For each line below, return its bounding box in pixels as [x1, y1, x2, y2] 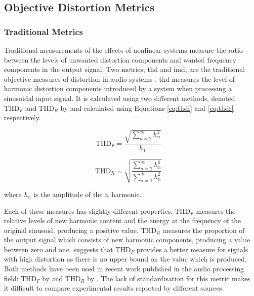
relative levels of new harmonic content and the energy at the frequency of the [4, 215, 241, 226]
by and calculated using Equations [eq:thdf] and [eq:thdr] [60, 102, 234, 113]
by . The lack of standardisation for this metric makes [87, 273, 251, 283]
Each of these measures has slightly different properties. [4, 205, 173, 216]
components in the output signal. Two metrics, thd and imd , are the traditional [4, 64, 245, 74]
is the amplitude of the [33, 189, 103, 199]
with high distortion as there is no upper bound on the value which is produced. [4, 254, 247, 264]
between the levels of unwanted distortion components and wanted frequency [4, 54, 237, 65]
